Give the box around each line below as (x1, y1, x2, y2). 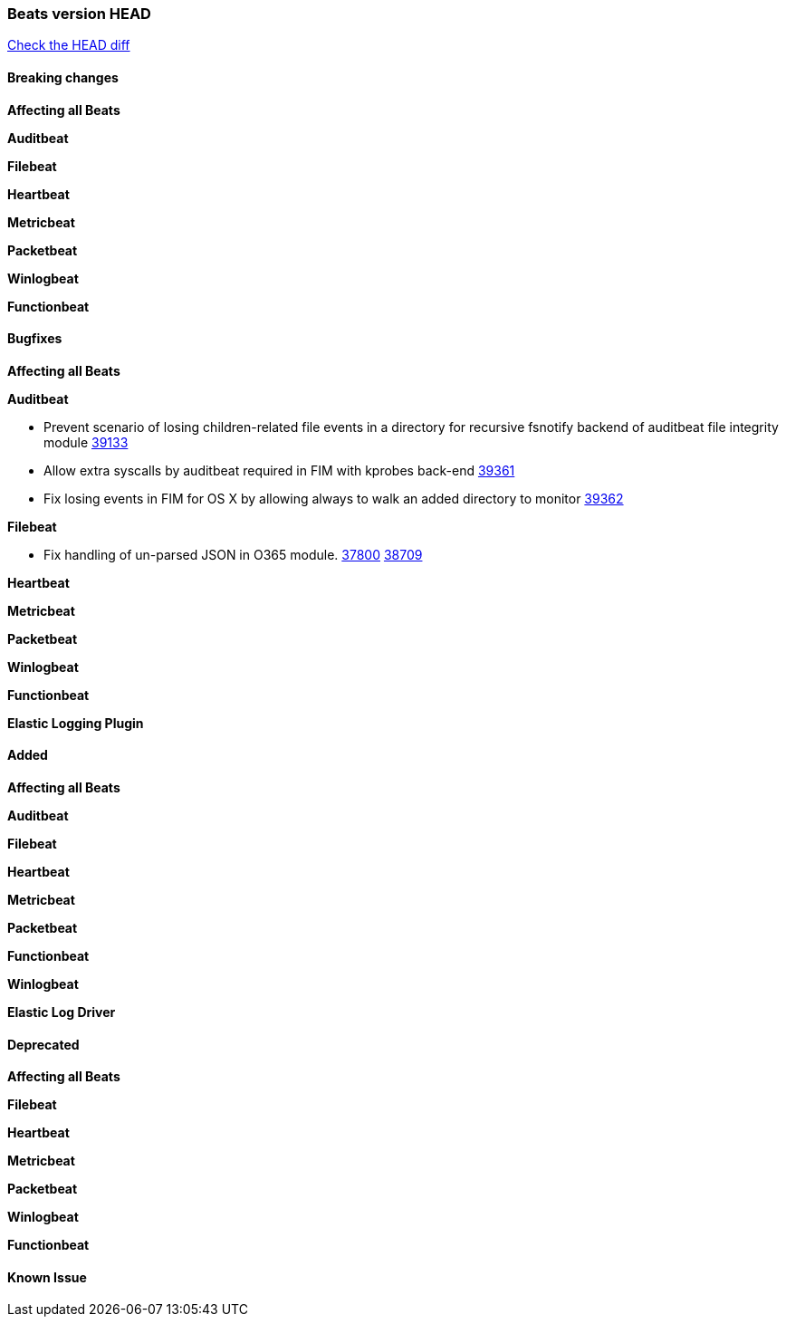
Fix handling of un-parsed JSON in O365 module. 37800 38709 (43, 546, 423, 562)
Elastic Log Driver (7, 1004, 116, 1021)
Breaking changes (7, 69, 119, 85)
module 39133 (43, 434, 129, 450)
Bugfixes (7, 331, 62, 347)
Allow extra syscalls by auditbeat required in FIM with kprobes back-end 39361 (43, 462, 515, 478)
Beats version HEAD (7, 5, 151, 23)
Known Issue (7, 1269, 87, 1285)
